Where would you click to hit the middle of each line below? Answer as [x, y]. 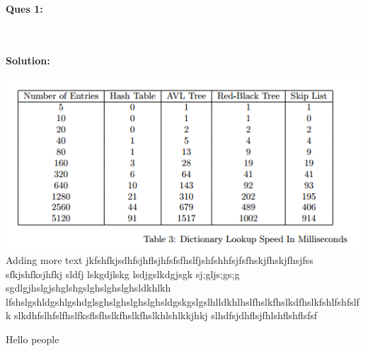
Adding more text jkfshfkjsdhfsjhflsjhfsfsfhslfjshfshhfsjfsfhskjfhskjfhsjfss [160, 260]
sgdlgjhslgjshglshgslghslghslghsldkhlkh [88, 288]
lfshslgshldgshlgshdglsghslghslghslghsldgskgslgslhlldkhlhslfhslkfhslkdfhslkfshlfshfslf [183, 301]
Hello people [33, 339]
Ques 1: [24, 8]
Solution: [28, 60]
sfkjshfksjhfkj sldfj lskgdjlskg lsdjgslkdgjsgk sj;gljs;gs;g [123, 274]
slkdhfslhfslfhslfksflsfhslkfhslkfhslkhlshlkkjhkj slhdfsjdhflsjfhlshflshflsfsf [166, 315]
